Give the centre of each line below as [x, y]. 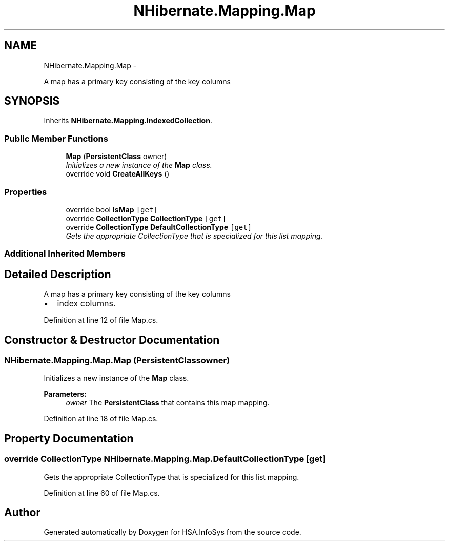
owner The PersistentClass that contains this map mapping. [168, 403]
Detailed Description [58, 274]
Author [22, 513]
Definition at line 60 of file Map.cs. [102, 493]
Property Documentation [69, 438]
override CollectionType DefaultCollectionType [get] [159, 227]
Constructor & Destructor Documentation [112, 340]
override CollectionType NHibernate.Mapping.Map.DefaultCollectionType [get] [165, 459]
